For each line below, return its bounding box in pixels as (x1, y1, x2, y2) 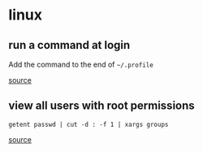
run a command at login (8, 38, 131, 52)
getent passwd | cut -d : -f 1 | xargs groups (8, 120, 169, 128)
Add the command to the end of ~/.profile (8, 59, 154, 69)
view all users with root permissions (8, 99, 195, 113)
